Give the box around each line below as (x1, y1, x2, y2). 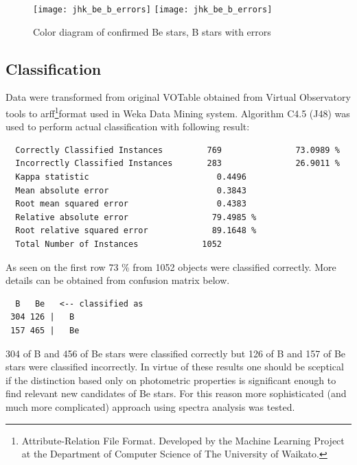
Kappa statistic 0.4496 (15, 172, 246, 182)
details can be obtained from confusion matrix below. (5, 273, 230, 287)
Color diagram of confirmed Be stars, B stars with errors (33, 24, 271, 38)
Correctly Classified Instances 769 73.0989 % (15, 145, 340, 155)
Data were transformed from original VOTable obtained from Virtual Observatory (5, 90, 351, 104)
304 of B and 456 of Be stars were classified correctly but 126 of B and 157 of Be (5, 346, 346, 360)
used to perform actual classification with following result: (5, 119, 250, 134)
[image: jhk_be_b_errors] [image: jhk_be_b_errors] (33, 5, 273, 14)
